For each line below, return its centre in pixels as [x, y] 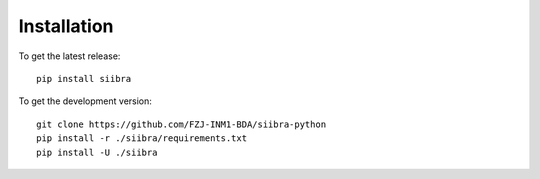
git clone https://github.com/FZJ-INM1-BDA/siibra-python [181, 124]
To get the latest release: [69, 56]
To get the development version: [85, 101]
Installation [66, 26]
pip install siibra [84, 78]
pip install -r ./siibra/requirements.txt [142, 138]
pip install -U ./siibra [97, 152]
